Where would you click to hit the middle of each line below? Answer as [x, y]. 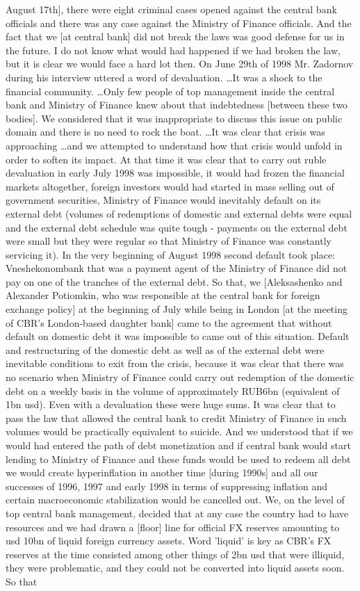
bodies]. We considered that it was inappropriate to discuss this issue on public [174, 118]
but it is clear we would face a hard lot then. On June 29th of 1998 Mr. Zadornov [180, 64]
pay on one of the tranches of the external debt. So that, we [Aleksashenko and [174, 281]
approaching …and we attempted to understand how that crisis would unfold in [174, 145]
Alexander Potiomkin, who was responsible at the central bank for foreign [163, 295]
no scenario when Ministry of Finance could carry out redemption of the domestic [180, 377]
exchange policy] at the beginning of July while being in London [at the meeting [177, 309]
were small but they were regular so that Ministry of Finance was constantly [169, 241]
